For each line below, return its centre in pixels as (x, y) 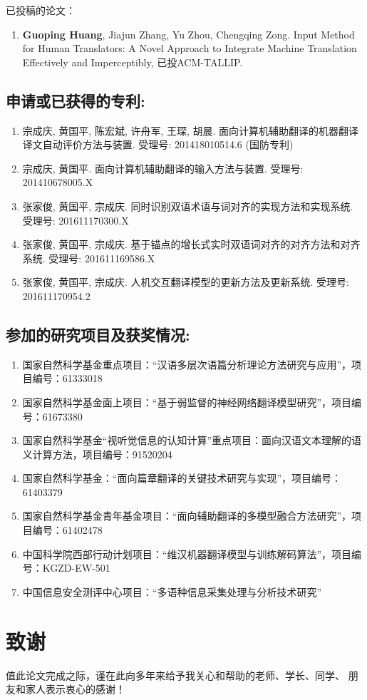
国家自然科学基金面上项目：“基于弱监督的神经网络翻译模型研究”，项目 (187, 402)
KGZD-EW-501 (76, 568)
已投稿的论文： (41, 10)
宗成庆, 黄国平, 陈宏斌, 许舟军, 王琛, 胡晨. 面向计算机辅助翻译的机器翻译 (191, 130)
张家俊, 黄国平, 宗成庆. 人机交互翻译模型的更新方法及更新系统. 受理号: (186, 282)
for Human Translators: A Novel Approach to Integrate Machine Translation (190, 48)
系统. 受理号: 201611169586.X (89, 258)
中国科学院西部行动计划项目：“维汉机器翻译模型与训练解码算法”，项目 (187, 554)
